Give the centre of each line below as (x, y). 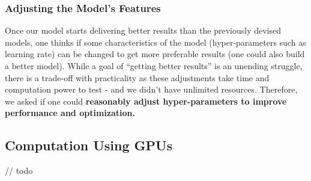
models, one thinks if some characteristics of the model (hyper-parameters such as (155, 42)
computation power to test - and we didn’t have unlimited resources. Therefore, (151, 89)
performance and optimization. (70, 113)
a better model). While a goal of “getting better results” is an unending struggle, (154, 66)
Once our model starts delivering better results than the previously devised (143, 30)
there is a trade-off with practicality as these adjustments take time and (137, 77)
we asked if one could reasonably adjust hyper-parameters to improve (146, 101)
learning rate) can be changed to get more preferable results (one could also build (155, 54)
